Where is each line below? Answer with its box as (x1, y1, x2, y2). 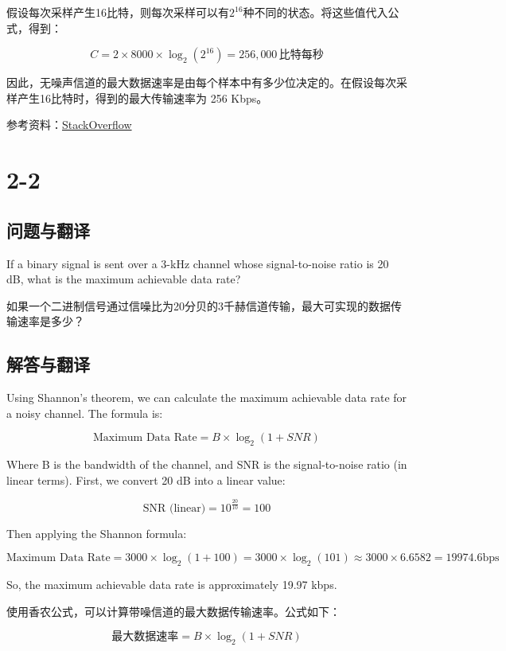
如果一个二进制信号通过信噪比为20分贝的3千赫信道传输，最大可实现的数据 (6, 297, 391, 314)
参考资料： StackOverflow (6, 116, 132, 133)
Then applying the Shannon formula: (6, 524, 187, 541)
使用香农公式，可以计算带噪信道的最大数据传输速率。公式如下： (6, 602, 341, 619)
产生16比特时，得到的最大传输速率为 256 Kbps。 (17, 89, 268, 106)
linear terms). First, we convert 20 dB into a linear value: (6, 471, 286, 488)
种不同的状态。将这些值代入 (243, 4, 388, 20)
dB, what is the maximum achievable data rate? (6, 271, 241, 287)
